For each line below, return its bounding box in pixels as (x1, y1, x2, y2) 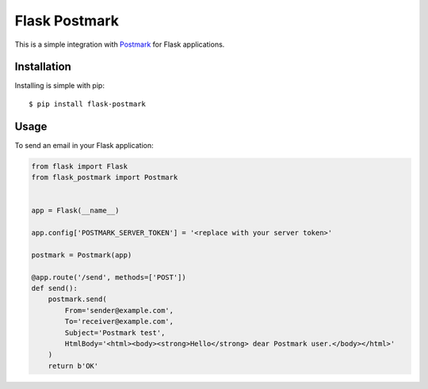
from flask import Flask (31, 162, 128, 170)
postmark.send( (48, 295, 107, 304)
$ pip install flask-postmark (29, 99, 147, 109)
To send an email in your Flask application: (14, 140, 154, 150)
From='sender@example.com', (64, 306, 174, 315)
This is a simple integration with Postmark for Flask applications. (14, 40, 225, 49)
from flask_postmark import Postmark (31, 173, 178, 182)
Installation (14, 60, 71, 74)
